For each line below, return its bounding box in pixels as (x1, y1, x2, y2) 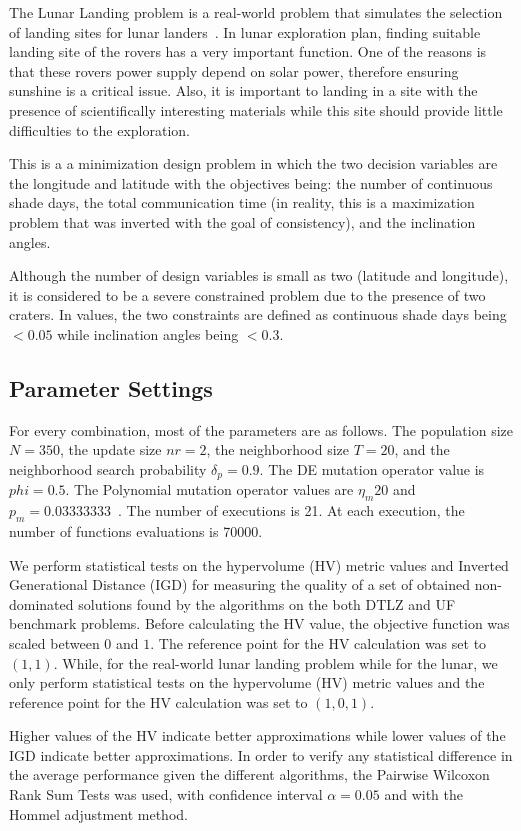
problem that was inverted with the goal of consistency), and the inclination (9, 211, 476, 232)
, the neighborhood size (206, 439, 349, 460)
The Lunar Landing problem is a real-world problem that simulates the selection (9, 2, 503, 22)
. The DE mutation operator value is (259, 458, 485, 479)
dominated (9, 593, 74, 614)
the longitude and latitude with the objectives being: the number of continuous (9, 172, 493, 193)
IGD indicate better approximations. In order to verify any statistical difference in (9, 744, 513, 765)
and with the (384, 784, 463, 805)
